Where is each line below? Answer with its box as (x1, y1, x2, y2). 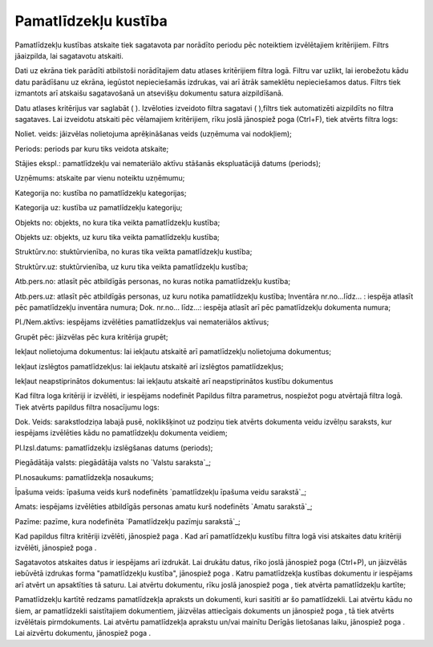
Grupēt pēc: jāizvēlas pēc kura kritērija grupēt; (14, 332, 168, 341)
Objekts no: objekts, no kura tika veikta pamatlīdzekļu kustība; (14, 218, 221, 227)
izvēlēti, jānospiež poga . (14, 543, 97, 552)
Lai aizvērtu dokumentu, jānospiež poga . (14, 629, 152, 638)
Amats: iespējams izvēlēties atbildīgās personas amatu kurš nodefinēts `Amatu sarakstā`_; (14, 502, 313, 511)
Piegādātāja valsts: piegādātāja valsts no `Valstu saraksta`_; (14, 458, 212, 467)
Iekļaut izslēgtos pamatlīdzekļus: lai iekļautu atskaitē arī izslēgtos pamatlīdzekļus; (14, 361, 284, 371)
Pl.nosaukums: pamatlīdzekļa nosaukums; (14, 472, 154, 482)
